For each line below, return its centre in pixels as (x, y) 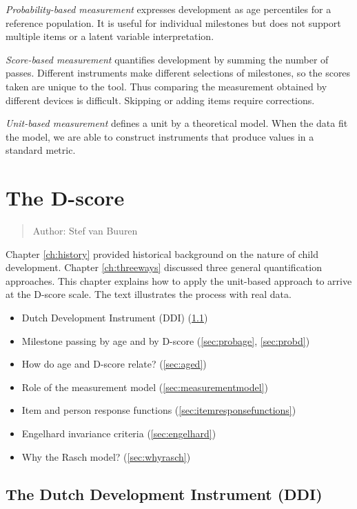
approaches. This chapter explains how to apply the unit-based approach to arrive (179, 280)
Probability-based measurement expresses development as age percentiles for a (169, 9)
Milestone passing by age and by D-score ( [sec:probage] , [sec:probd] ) (166, 340)
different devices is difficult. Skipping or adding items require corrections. (160, 100)
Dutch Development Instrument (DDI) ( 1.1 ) (115, 318)
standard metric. (41, 150)
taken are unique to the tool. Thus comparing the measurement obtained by (166, 86)
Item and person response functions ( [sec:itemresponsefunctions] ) (159, 410)
